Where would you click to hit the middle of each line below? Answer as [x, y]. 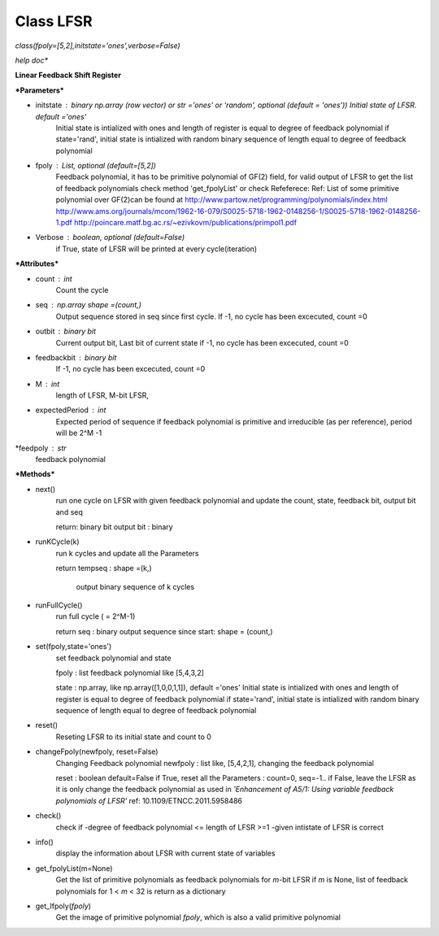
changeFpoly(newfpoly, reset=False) [97, 751]
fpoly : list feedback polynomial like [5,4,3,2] [130, 673]
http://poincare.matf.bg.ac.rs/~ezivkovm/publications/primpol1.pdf [185, 223]
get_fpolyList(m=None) [74, 868]
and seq [69, 512]
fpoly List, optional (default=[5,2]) [96, 166]
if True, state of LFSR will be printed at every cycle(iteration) [156, 249]
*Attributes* [37, 263]
